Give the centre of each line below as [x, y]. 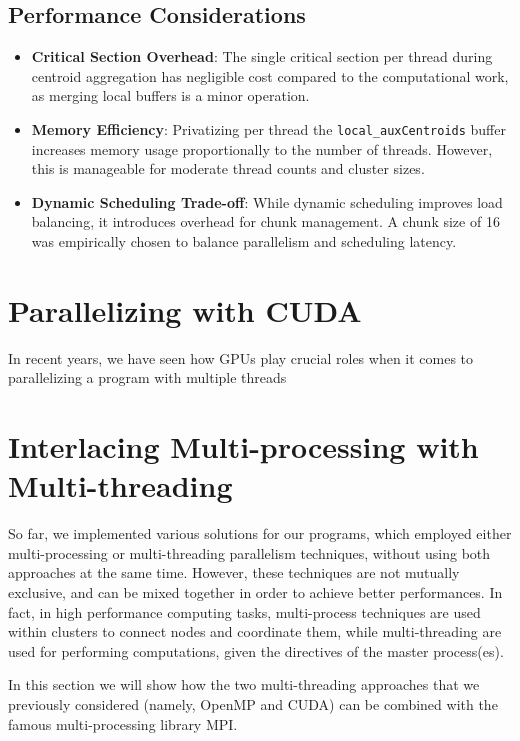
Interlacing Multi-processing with [243, 446]
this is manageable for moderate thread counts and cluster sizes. [228, 168]
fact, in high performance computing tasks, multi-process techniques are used [244, 611]
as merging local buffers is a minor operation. [170, 95]
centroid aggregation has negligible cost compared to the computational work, [270, 75]
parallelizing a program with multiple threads [147, 377]
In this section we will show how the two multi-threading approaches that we [244, 684]
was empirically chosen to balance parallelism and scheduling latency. [244, 241]
